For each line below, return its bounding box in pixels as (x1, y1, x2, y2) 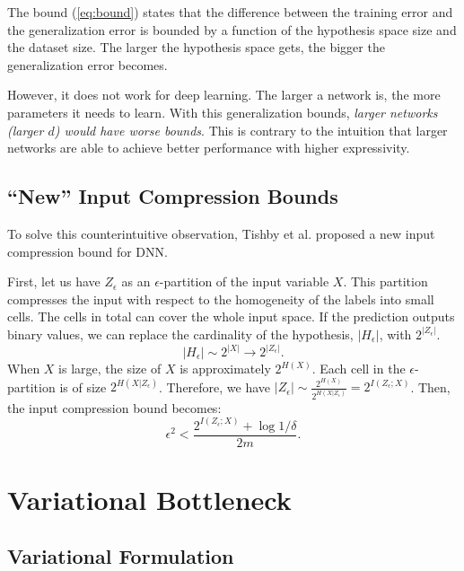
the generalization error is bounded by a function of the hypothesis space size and (7, 20, 457, 39)
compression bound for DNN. (7, 242, 168, 260)
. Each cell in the (311, 359, 406, 378)
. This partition (343, 272, 428, 291)
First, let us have (7, 272, 101, 291)
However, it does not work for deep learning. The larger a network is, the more (7, 85, 441, 104)
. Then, (410, 377, 451, 396)
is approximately (179, 359, 271, 378)
